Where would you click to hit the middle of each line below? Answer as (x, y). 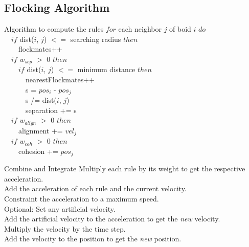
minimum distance (106, 69)
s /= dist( (41, 100)
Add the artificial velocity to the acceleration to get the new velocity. (112, 219)
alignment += (40, 130)
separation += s (51, 110)
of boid (180, 29)
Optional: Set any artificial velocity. (60, 208)
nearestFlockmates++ (60, 80)
